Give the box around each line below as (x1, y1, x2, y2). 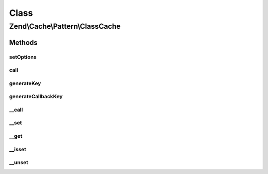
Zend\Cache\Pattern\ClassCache (9, 22, 121, 31)
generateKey (9, 80, 41, 87)
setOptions (9, 54, 37, 60)
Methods (9, 38, 38, 47)
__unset (9, 159, 28, 166)
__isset (9, 146, 27, 153)
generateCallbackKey (9, 93, 63, 100)
